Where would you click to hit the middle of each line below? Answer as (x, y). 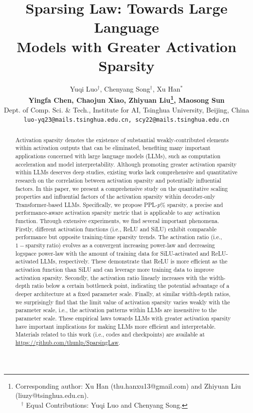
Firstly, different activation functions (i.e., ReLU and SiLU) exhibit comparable (116, 229)
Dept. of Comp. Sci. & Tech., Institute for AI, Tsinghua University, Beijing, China (126, 109)
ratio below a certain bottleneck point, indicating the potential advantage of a (131, 286)
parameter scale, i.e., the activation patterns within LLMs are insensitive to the (116, 310)
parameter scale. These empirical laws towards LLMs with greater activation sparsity (123, 318)
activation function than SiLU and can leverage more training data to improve (115, 270)
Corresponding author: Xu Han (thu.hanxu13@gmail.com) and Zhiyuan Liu (128, 385)
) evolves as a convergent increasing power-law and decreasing (137, 245)
